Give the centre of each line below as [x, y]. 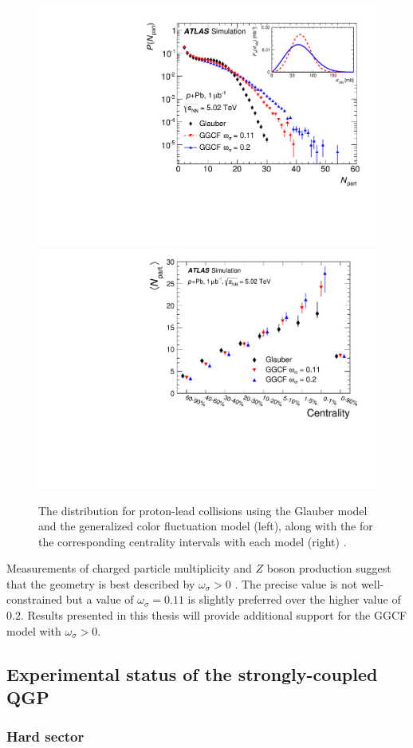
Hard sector [45, 736]
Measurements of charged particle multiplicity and [129, 568]
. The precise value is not [296, 583]
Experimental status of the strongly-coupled [192, 673]
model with [34, 630]
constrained [35, 599]
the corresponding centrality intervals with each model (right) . [193, 541]
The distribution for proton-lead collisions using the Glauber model [203, 510]
